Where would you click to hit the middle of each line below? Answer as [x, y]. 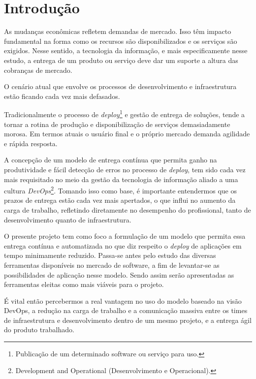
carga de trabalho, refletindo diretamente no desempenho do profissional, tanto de [128, 209]
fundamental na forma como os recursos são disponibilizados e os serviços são [121, 41]
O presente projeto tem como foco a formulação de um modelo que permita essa [125, 236]
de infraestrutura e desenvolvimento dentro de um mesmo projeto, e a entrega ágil [128, 320]
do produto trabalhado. [39, 330]
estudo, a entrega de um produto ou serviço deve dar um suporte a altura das [121, 60]
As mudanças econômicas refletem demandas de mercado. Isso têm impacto [118, 31]
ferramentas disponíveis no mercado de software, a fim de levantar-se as [112, 265]
